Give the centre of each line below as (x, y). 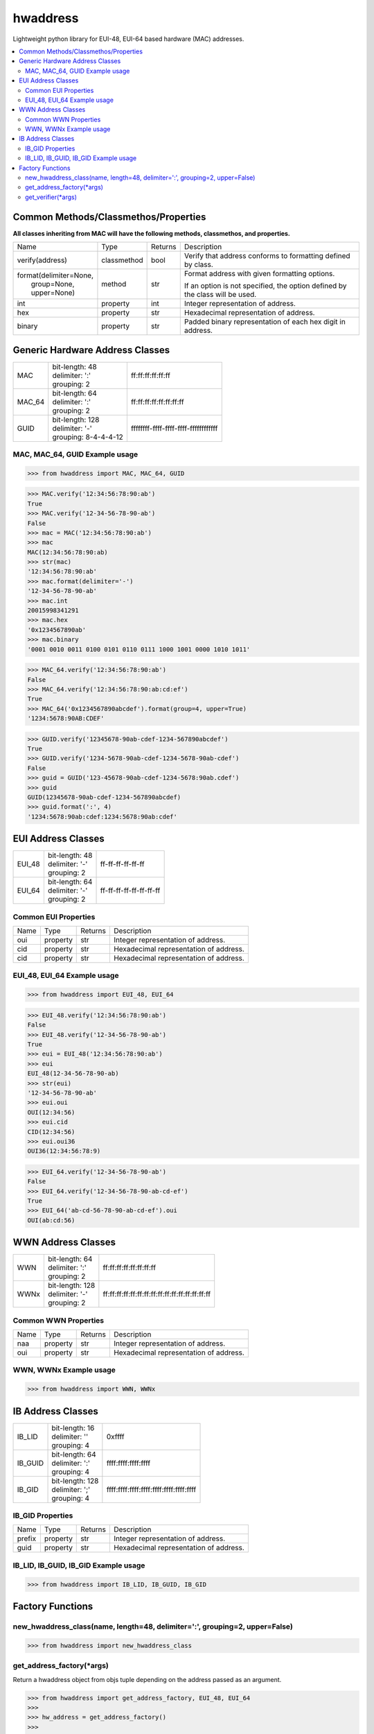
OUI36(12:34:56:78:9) (64, 1151)
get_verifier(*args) (51, 197)
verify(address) (42, 260)
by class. (199, 265)
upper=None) (53, 293)
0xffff (115, 1436)
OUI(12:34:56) (51, 1112)
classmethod (122, 260)
